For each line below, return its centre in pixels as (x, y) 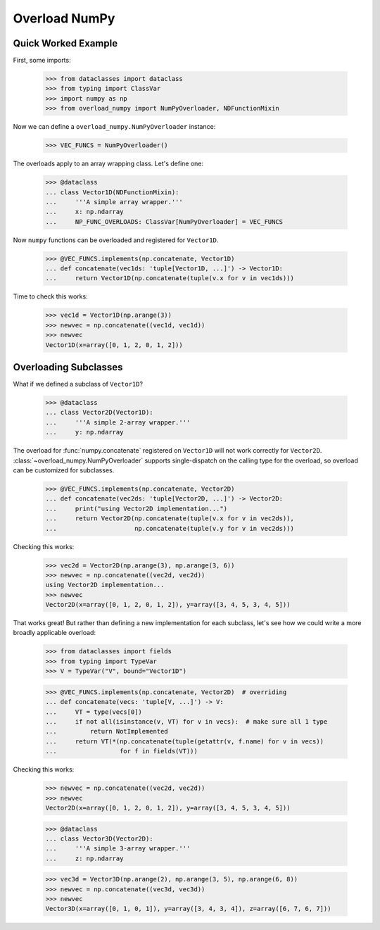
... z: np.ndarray (84, 858)
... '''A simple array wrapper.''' (114, 202)
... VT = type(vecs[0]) (94, 712)
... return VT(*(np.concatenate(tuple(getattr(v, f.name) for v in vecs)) (184, 741)
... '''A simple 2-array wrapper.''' (118, 422)
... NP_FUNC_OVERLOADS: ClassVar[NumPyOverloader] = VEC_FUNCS (164, 221)
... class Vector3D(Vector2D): (100, 838)
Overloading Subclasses (68, 367)
